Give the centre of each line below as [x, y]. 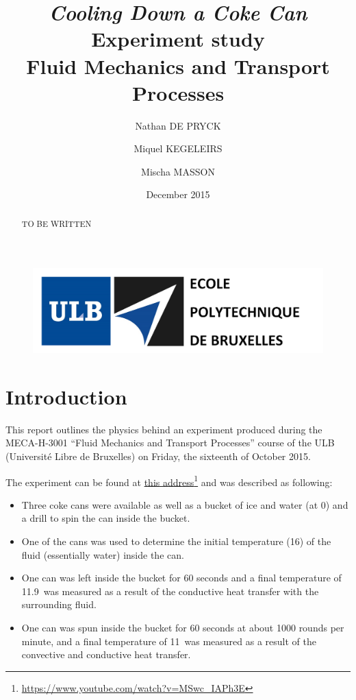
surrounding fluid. [59, 604]
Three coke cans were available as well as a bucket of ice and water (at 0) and [185, 504]
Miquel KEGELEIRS [178, 148]
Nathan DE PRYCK [178, 125]
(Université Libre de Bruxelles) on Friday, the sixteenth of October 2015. [158, 456]
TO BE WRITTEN [56, 223]
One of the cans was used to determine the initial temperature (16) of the [176, 541]
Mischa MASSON [178, 171]
